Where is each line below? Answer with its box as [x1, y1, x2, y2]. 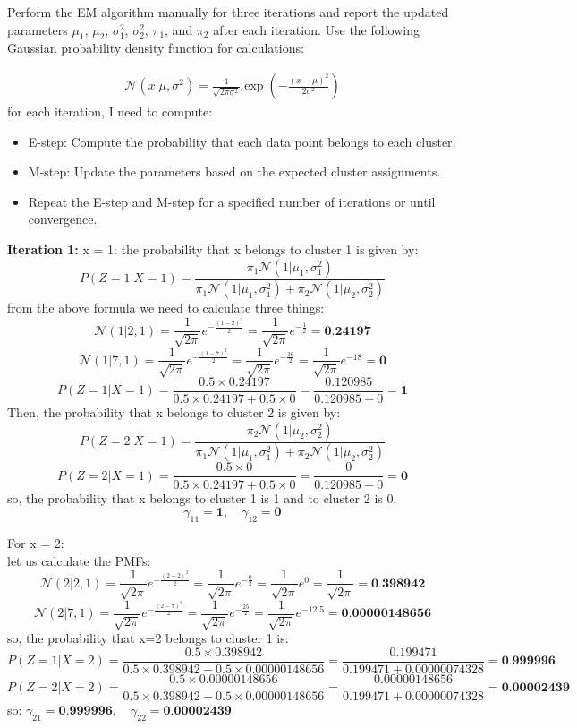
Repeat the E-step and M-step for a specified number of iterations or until [28, 192, 436, 210]
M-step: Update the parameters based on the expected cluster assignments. [28, 162, 441, 181]
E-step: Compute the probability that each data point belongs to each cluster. [28, 132, 456, 150]
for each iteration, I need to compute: [7, 102, 213, 121]
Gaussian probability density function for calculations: [7, 39, 304, 57]
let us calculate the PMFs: [7, 551, 151, 570]
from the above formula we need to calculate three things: [7, 298, 325, 317]
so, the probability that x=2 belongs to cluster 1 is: [7, 629, 289, 647]
